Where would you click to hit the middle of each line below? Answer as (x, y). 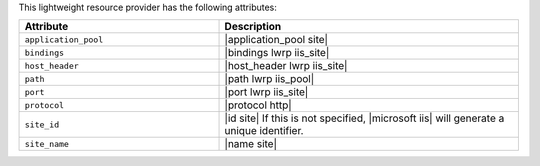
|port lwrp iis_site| (266, 92)
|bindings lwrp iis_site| (277, 53)
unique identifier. (264, 131)
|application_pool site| (276, 40)
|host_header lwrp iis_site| (286, 66)
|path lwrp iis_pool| (269, 79)
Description (253, 27)
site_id (42, 124)
